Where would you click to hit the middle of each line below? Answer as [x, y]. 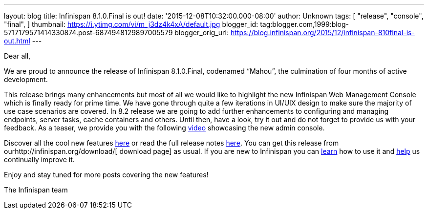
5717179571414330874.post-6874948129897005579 [88, 32]
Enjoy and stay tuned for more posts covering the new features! [106, 175]
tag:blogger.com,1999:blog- [305, 24]
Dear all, [17, 56]
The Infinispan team [36, 190]
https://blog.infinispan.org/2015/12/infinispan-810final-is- [322, 32]
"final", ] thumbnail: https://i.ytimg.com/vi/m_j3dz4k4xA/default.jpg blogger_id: [131, 24]
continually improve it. [39, 160]
